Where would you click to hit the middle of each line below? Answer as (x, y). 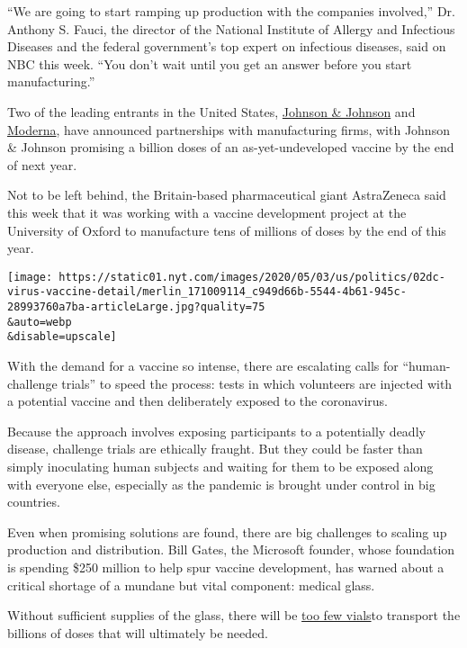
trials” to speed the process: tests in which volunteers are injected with (257, 383)
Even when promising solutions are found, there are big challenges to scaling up (227, 531)
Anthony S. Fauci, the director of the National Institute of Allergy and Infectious (231, 28)
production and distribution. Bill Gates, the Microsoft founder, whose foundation (231, 549)
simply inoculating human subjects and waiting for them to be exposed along (220, 466)
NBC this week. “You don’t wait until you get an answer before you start (210, 63)
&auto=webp (40, 322)
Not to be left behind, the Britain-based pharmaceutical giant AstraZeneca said (227, 195)
